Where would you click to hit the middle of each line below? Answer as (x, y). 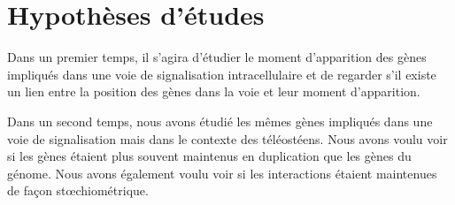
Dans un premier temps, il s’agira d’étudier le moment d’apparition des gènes (217, 57)
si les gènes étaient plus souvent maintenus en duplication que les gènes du (209, 156)
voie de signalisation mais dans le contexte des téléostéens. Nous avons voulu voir (227, 138)
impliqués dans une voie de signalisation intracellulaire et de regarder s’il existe (222, 74)
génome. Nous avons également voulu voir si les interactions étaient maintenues (222, 173)
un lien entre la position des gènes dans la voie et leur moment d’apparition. (214, 91)
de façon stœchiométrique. (78, 190)
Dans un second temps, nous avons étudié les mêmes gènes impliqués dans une (220, 121)
